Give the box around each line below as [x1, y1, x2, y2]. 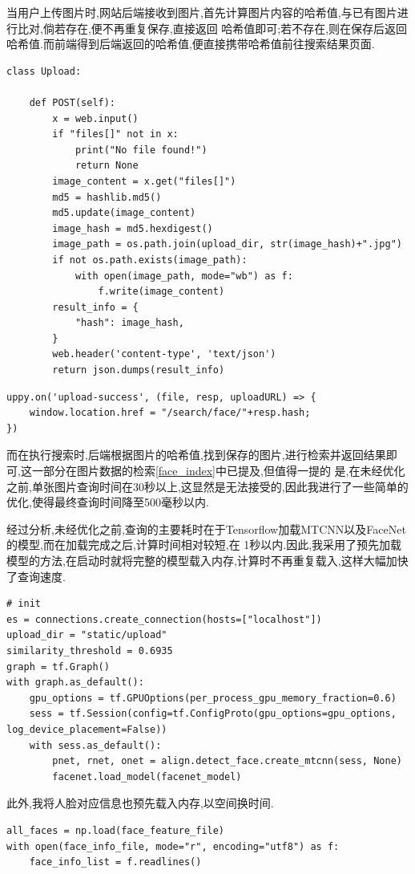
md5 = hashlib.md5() [52, 191, 162, 203]
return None [75, 160, 139, 172]
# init [6, 598, 41, 610]
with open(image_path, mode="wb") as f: [75, 270, 293, 282]
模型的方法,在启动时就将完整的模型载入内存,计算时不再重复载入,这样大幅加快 [6, 552, 409, 568]
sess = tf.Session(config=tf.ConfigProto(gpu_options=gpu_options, [29, 708, 397, 720]
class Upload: [6, 65, 82, 77]
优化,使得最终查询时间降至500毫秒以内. [6, 494, 209, 510]
